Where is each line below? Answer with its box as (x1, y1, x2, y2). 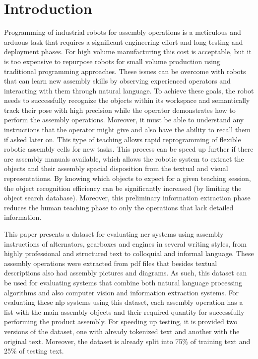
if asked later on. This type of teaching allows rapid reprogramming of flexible (4, 134, 241, 144)
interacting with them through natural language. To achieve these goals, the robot (4, 85, 254, 95)
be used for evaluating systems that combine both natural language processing (4, 277, 243, 287)
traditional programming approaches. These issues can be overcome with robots (4, 66, 246, 76)
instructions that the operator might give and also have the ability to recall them (4, 124, 251, 135)
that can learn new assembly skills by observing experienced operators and (4, 76, 231, 86)
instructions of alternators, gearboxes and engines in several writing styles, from (4, 238, 247, 249)
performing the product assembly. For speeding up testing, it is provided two (4, 316, 238, 327)
